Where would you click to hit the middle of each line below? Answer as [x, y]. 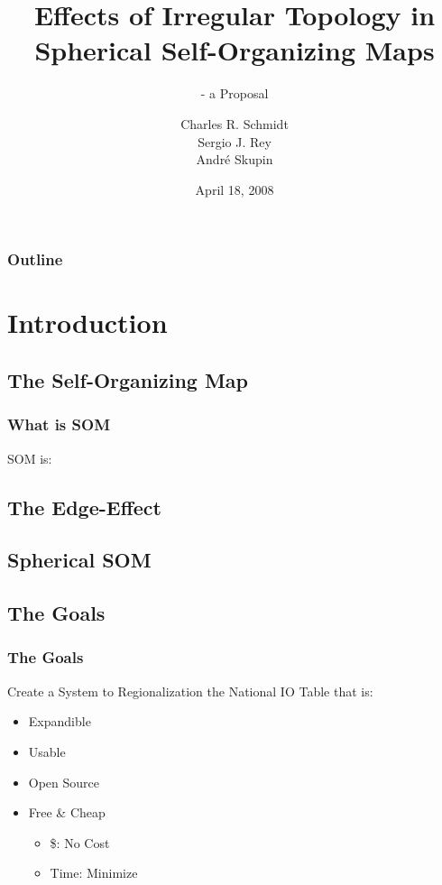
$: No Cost [80, 842]
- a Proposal [235, 93]
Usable [47, 751]
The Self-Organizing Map [128, 379]
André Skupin [235, 159]
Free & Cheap [67, 812]
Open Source [64, 782]
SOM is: [30, 458]
